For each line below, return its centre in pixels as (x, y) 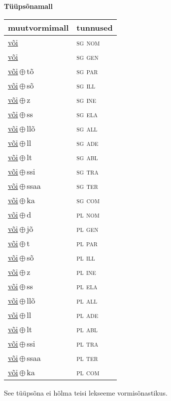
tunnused (95, 27)
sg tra (87, 171)
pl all (87, 300)
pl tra (87, 343)
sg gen (87, 56)
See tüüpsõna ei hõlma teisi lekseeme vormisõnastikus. (86, 392)
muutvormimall (38, 27)
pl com (88, 372)
